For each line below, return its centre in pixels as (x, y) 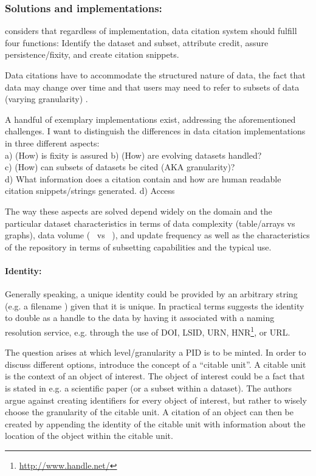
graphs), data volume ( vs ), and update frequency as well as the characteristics (157, 235)
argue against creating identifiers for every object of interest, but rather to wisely (156, 400)
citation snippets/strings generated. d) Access (90, 191)
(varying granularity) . (46, 99)
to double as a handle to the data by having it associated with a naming (140, 318)
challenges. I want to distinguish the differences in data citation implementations (155, 131)
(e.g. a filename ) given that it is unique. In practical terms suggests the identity (155, 305)
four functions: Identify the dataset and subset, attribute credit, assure (137, 42)
